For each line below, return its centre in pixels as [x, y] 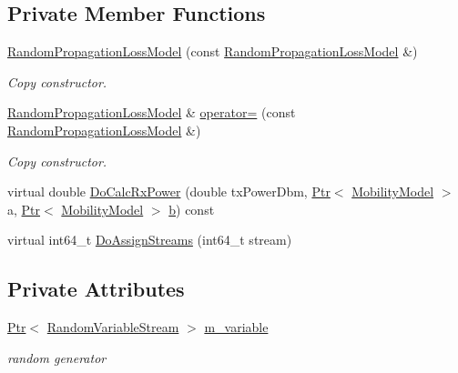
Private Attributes [96, 289]
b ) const [192, 209]
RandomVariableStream [113, 327]
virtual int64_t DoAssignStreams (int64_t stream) [150, 240]
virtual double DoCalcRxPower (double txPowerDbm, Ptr [169, 192]
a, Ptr [24, 209]
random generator [57, 357]
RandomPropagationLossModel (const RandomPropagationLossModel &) [213, 51]
